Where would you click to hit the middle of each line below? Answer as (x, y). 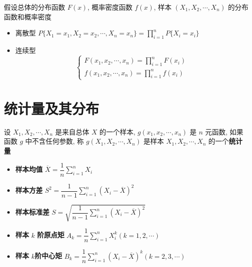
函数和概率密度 (28, 16)
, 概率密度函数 (110, 7)
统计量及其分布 (52, 108)
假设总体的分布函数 (34, 7)
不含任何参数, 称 (58, 141)
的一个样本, (117, 131)
